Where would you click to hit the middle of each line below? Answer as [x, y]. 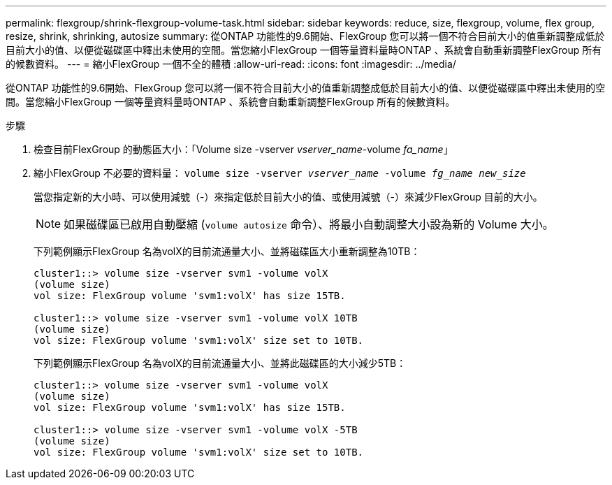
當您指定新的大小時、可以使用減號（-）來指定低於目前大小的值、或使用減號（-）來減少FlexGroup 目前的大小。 [288, 197]
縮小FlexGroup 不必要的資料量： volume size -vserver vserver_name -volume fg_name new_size [280, 173]
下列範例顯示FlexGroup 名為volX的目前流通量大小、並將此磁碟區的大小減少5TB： [220, 363]
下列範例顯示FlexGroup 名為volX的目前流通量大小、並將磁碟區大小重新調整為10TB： [227, 251]
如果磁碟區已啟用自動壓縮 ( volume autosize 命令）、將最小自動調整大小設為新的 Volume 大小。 [309, 224]
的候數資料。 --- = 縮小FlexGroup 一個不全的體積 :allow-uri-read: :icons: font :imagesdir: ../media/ [231, 64]
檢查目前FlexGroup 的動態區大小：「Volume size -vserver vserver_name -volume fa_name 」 [243, 149]
